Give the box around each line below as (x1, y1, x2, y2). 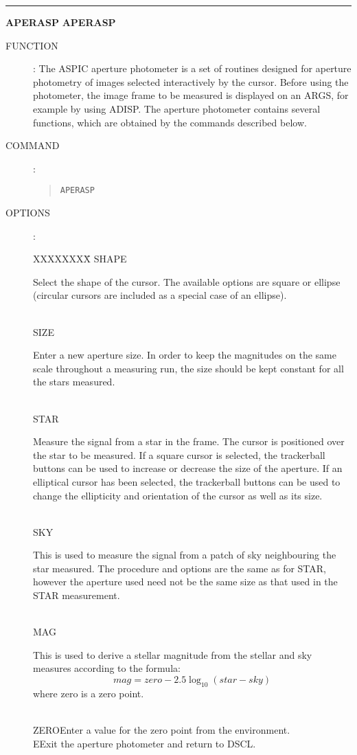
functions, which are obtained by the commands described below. (33, 115, 307, 129)
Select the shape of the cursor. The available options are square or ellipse (33, 274, 341, 289)
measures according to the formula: (33, 661, 181, 675)
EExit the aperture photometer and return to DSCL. (33, 736, 256, 750)
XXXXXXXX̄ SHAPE (33, 251, 127, 266)
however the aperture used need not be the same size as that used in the (33, 574, 338, 589)
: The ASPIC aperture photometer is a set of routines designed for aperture (33, 61, 352, 76)
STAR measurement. (33, 588, 120, 602)
